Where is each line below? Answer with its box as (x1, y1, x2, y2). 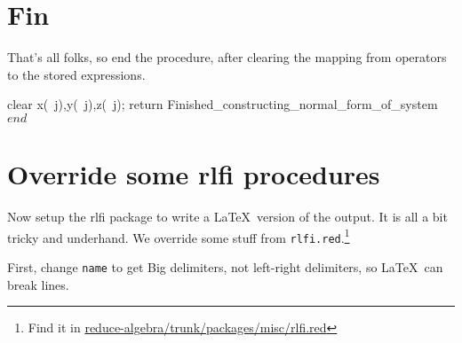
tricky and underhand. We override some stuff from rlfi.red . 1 (7, 225, 350, 246)
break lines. (7, 275, 69, 293)
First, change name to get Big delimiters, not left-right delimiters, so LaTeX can (7, 257, 443, 276)
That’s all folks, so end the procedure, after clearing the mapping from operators (7, 48, 447, 66)
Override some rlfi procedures (7, 156, 380, 192)
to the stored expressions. (7, 65, 146, 83)
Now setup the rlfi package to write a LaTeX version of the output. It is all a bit (7, 207, 448, 226)
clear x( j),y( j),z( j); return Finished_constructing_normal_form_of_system (7, 95, 438, 113)
